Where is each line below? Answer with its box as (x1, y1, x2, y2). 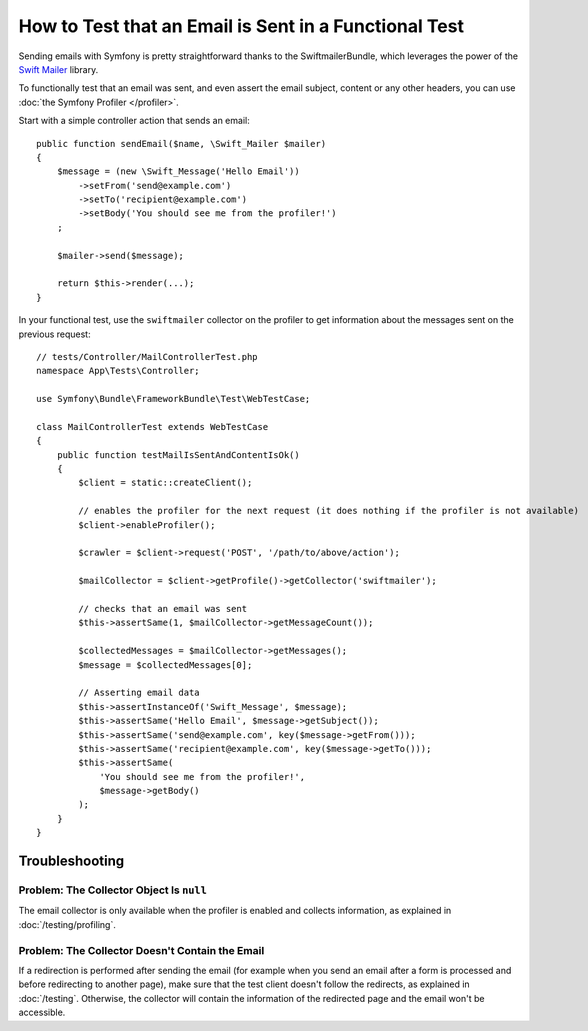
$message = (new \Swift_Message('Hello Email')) (56, 166, 300, 177)
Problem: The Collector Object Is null (18, 883, 207, 897)
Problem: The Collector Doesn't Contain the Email (18, 943, 265, 957)
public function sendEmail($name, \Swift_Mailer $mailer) (36, 138, 327, 149)
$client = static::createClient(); (78, 477, 253, 489)
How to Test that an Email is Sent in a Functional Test (18, 15, 465, 37)
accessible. (18, 1006, 66, 1019)
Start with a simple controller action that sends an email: (18, 115, 250, 127)
